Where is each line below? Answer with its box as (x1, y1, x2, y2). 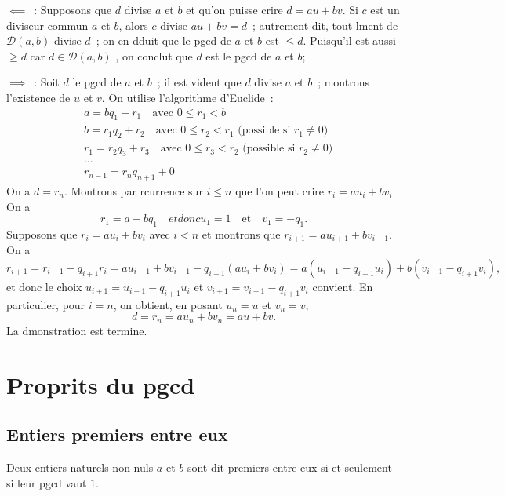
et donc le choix (6, 278, 82, 294)
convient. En (312, 278, 373, 294)
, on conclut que (115, 47, 193, 64)
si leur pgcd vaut (6, 474, 87, 491)
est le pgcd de (205, 47, 272, 64)
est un (370, 2, 400, 17)
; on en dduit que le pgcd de (96, 32, 231, 49)
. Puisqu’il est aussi (303, 32, 396, 49)
